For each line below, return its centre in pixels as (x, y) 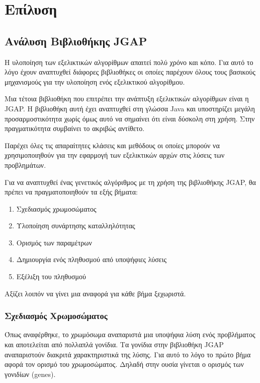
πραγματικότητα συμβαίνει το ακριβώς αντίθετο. (75, 128)
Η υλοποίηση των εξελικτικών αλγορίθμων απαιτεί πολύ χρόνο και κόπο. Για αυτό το (129, 62)
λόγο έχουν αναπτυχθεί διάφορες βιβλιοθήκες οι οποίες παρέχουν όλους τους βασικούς (130, 72)
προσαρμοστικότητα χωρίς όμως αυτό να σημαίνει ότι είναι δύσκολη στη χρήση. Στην (130, 118)
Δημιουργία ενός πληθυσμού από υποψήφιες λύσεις (91, 259)
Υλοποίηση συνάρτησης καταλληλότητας (76, 226)
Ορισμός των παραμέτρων (54, 242)
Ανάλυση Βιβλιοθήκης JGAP (76, 41)
